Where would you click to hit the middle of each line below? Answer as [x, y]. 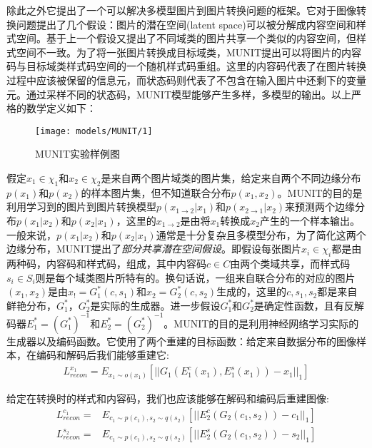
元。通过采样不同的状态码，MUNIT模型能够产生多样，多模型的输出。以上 [179, 94]
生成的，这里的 [252, 291]
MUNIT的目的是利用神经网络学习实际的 [266, 323]
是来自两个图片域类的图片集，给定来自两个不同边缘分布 [231, 178]
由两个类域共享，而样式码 [290, 263]
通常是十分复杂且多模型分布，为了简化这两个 [261, 234]
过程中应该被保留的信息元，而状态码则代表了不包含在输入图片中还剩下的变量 [186, 80]
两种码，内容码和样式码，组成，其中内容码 [106, 263]
